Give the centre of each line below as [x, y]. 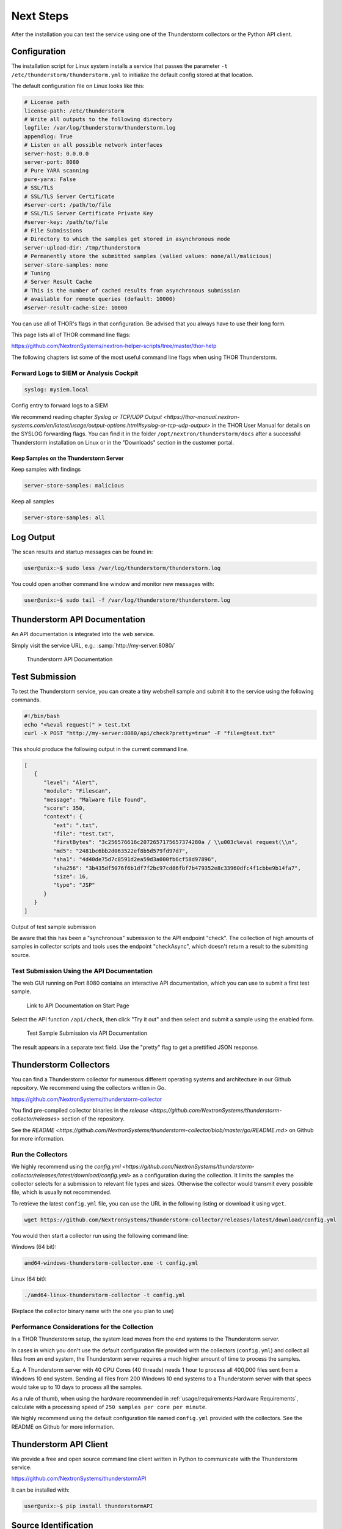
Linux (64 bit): [29, 1279]
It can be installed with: [41, 1490]
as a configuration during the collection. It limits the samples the [213, 1175]
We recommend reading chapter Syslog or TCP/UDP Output [87, 416]
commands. [26, 700]
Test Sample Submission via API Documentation [87, 1033]
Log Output [33, 537]
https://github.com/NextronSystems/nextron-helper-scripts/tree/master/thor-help [114, 346]
